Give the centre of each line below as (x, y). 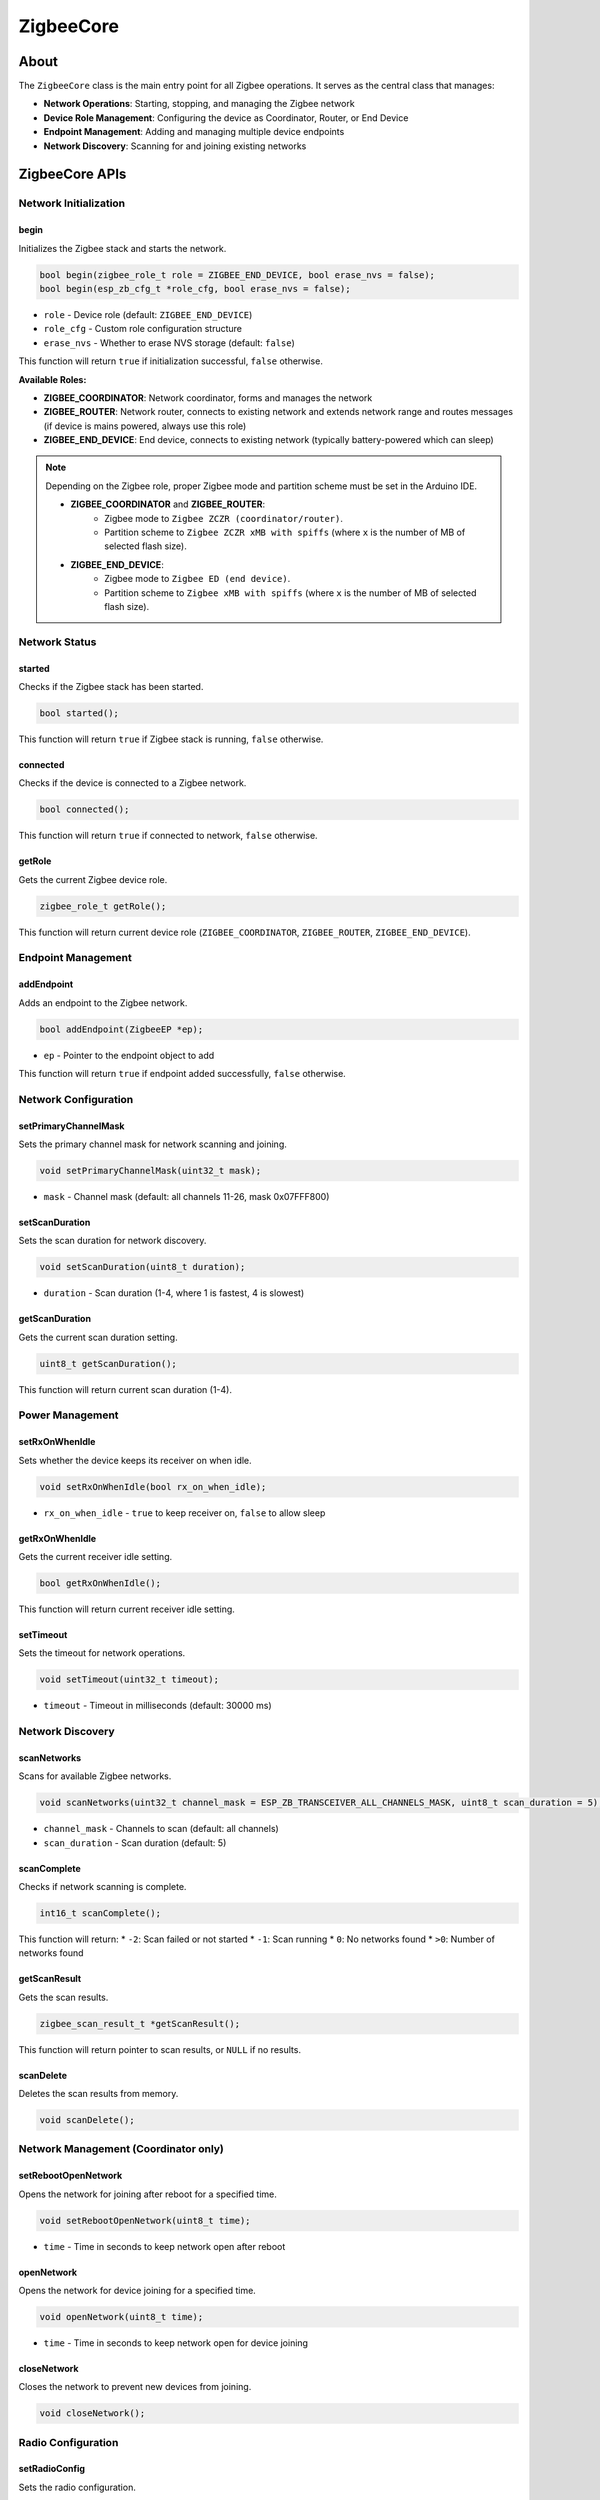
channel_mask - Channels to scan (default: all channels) (161, 1829)
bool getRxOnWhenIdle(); (100, 1583)
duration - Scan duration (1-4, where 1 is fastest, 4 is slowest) (174, 1293)
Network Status (57, 642)
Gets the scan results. (63, 1997)
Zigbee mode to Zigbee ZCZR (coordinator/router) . (224, 518)
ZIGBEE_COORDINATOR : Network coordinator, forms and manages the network (208, 397)
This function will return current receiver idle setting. (126, 1609)
